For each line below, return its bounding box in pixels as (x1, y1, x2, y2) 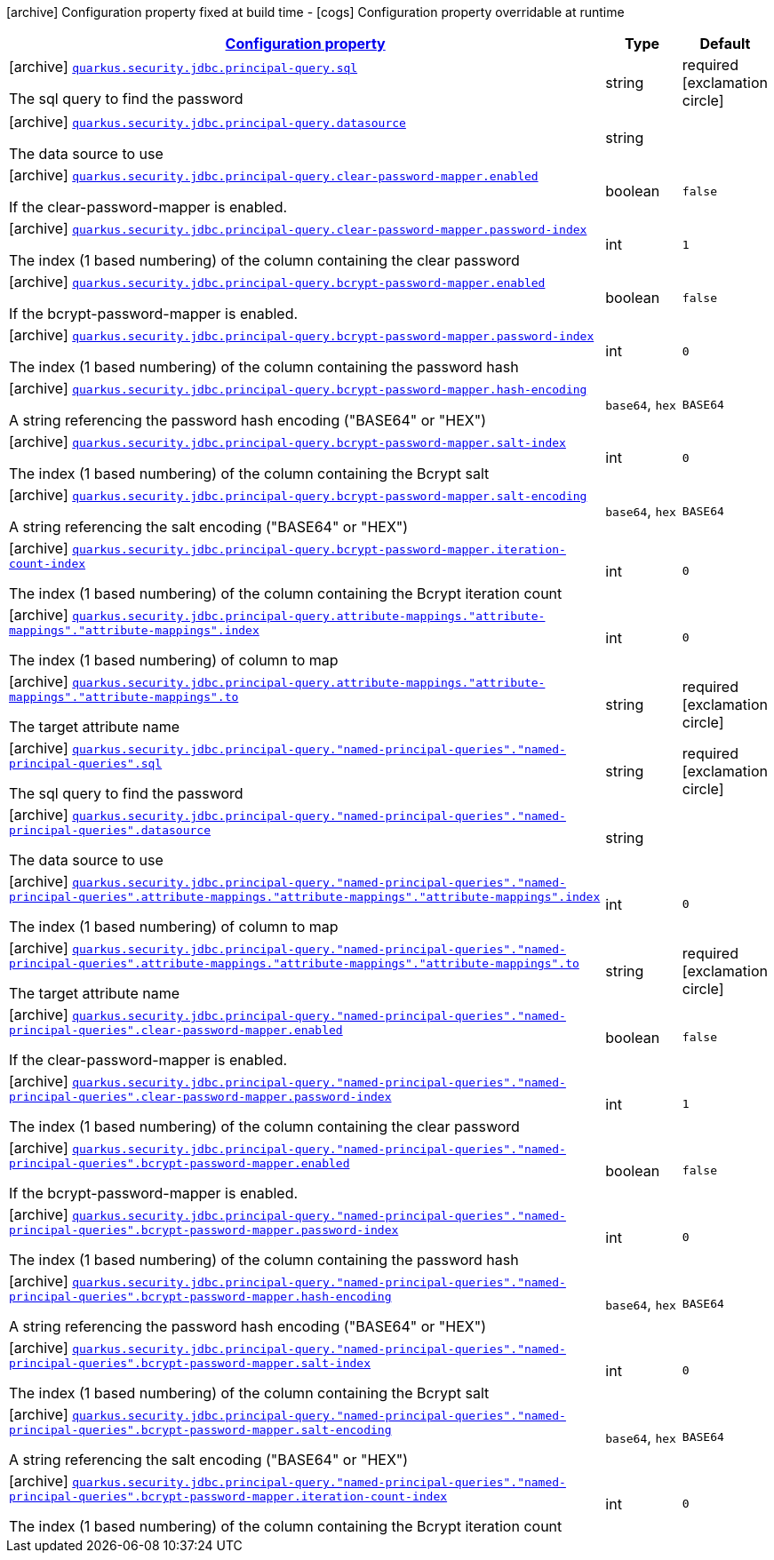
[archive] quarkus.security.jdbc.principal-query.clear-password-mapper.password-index (9, 219, 587, 237)
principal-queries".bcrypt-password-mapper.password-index (9, 1223, 399, 1237)
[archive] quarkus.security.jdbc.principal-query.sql (9, 58, 358, 76)
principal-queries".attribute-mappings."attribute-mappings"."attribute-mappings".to (9, 957, 579, 970)
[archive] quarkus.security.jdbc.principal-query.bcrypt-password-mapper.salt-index (9, 433, 566, 450)
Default (699, 35, 751, 52)
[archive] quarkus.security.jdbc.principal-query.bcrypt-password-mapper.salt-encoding (9, 486, 587, 504)
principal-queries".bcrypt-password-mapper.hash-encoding (9, 1290, 392, 1303)
